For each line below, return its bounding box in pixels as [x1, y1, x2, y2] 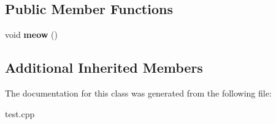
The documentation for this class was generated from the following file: [5, 87, 272, 99]
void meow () [5, 28, 58, 41]
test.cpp [5, 107, 35, 120]
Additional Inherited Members [5, 58, 203, 77]
